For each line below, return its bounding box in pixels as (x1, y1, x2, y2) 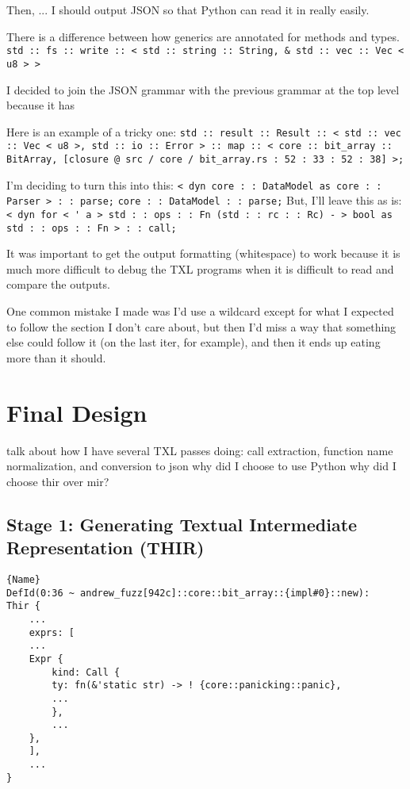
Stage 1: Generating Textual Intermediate (6, 511, 358, 536)
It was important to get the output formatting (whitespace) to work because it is (6, 245, 400, 262)
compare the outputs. (6, 276, 110, 293)
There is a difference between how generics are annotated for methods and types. (6, 28, 400, 44)
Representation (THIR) (6, 535, 205, 560)
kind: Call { (52, 666, 121, 678)
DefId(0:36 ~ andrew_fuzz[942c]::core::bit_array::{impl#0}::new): (6, 587, 370, 599)
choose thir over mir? (6, 473, 109, 489)
